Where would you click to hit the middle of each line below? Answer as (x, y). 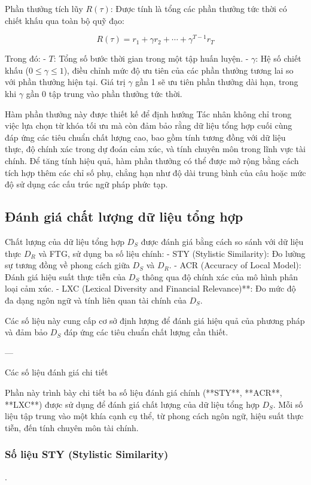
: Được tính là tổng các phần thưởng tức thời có (199, 8)
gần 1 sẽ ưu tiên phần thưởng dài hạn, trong (217, 82)
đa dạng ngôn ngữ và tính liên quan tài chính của (96, 300)
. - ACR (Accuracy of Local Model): (235, 265)
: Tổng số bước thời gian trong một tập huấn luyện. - (151, 58)
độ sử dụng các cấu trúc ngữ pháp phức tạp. (86, 184)
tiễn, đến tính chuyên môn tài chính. (72, 427)
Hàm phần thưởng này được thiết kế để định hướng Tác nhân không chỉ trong (148, 113)
